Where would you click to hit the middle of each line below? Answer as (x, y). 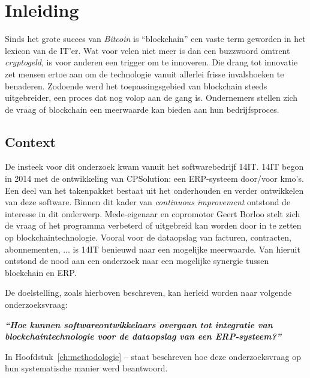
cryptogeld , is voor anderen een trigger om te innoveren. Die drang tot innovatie (151, 62)
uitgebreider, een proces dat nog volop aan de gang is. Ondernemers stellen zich (151, 97)
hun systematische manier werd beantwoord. (86, 368)
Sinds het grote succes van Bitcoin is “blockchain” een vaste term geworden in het (155, 39)
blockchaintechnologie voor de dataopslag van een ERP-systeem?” (143, 336)
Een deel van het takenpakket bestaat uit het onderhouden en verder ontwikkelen (154, 190)
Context (30, 141)
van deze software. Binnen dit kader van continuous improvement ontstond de (148, 202)
